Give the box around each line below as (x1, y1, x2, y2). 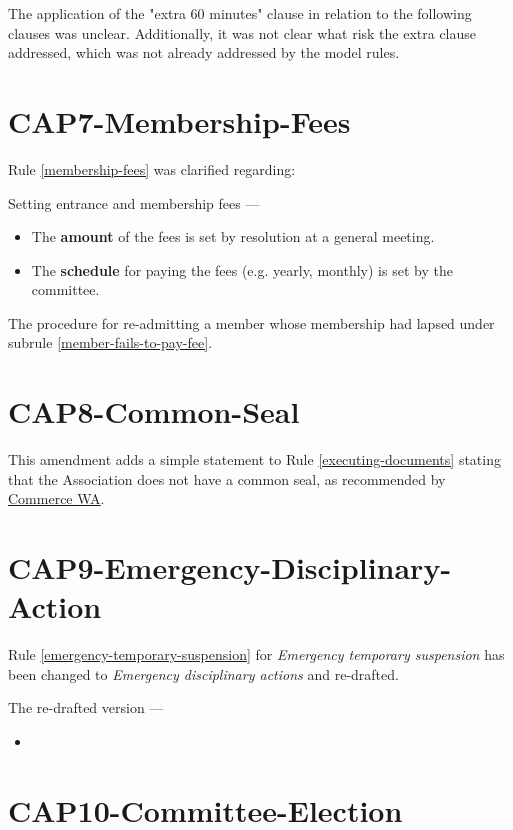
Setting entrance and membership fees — (8, 192, 260, 213)
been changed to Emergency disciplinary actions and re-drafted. (8, 663, 399, 684)
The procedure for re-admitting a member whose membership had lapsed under (8, 312, 495, 333)
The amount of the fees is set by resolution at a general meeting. (31, 226, 435, 247)
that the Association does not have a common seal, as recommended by (8, 468, 446, 489)
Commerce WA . (8, 488, 105, 509)
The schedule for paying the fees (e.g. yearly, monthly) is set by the (31, 259, 453, 280)
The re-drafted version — (8, 697, 164, 718)
